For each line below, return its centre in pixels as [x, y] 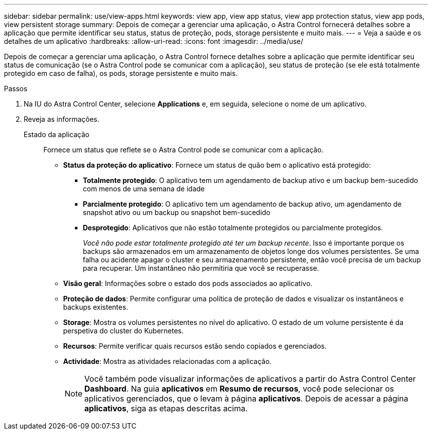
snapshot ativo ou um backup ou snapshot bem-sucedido [177, 212]
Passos [16, 89]
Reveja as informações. [62, 119]
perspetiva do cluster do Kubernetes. [124, 331]
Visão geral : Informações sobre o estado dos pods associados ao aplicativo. [188, 283]
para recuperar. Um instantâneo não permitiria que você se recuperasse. [201, 268]
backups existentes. [96, 307]
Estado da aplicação [57, 134]
